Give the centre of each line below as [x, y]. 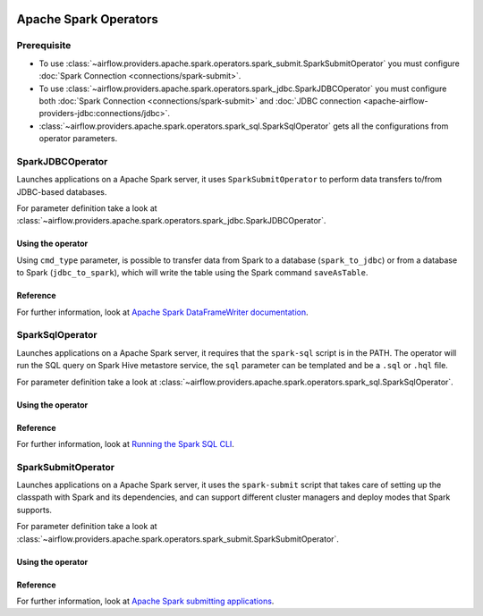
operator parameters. [78, 139]
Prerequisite [44, 46]
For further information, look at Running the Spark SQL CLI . [125, 443]
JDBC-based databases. [62, 191]
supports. [34, 510]
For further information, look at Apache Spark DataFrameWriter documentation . [162, 312]
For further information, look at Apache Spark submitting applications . [145, 601]
